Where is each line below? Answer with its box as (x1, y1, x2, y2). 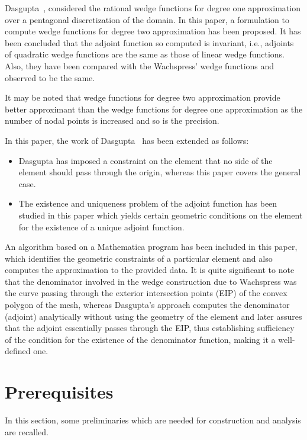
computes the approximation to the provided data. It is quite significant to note (5, 264, 295, 276)
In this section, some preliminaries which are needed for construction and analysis (5, 414, 301, 426)
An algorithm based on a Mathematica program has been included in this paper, (5, 240, 298, 253)
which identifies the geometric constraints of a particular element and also (5, 252, 273, 264)
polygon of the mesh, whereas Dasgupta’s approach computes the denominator (5, 298, 290, 311)
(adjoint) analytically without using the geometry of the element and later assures (5, 310, 302, 322)
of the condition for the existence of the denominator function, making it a (5, 333, 276, 345)
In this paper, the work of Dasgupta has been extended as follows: (5, 134, 249, 146)
